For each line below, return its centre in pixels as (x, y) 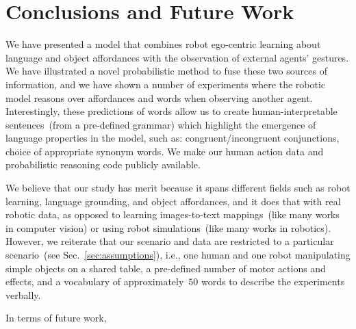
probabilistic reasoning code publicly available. (103, 164)
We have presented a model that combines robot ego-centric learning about (163, 44)
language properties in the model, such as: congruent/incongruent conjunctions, (173, 138)
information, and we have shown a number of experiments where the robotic (166, 84)
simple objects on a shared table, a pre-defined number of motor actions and (166, 268)
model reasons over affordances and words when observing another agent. (159, 97)
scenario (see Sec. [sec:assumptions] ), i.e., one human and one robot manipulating (178, 255)
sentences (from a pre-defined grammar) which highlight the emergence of (161, 124)
